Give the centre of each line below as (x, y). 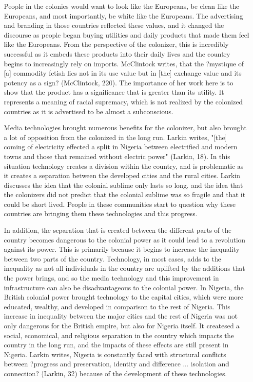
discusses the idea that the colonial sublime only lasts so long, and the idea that (124, 185)
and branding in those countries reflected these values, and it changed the (114, 25)
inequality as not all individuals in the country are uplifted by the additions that (125, 268)
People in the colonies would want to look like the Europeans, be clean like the (122, 6)
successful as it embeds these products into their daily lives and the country (117, 53)
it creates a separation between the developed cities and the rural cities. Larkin (122, 175)
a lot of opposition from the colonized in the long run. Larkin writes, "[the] (116, 137)
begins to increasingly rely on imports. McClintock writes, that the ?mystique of (124, 63)
